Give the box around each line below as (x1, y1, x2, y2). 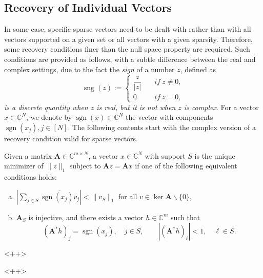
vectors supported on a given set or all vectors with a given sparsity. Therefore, (4, 33, 253, 44)
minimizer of (4, 160, 44, 171)
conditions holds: (4, 171, 57, 182)
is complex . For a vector (184, 101, 259, 112)
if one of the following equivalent (135, 160, 237, 171)
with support (145, 150, 186, 161)
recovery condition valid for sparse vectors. (4, 133, 138, 143)
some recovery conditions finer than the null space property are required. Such (4, 44, 250, 54)
